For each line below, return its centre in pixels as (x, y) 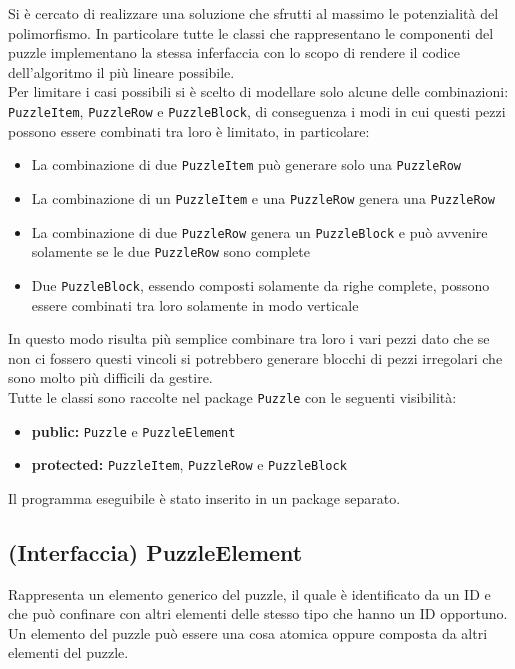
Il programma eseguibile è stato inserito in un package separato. (204, 497)
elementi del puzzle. (68, 652)
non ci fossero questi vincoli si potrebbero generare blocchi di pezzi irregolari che (255, 357)
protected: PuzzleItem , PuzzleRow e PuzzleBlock (189, 464)
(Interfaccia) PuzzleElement (155, 551)
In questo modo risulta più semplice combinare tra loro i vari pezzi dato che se (249, 338)
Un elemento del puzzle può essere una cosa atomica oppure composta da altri (248, 632)
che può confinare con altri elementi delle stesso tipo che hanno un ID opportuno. (258, 613)
